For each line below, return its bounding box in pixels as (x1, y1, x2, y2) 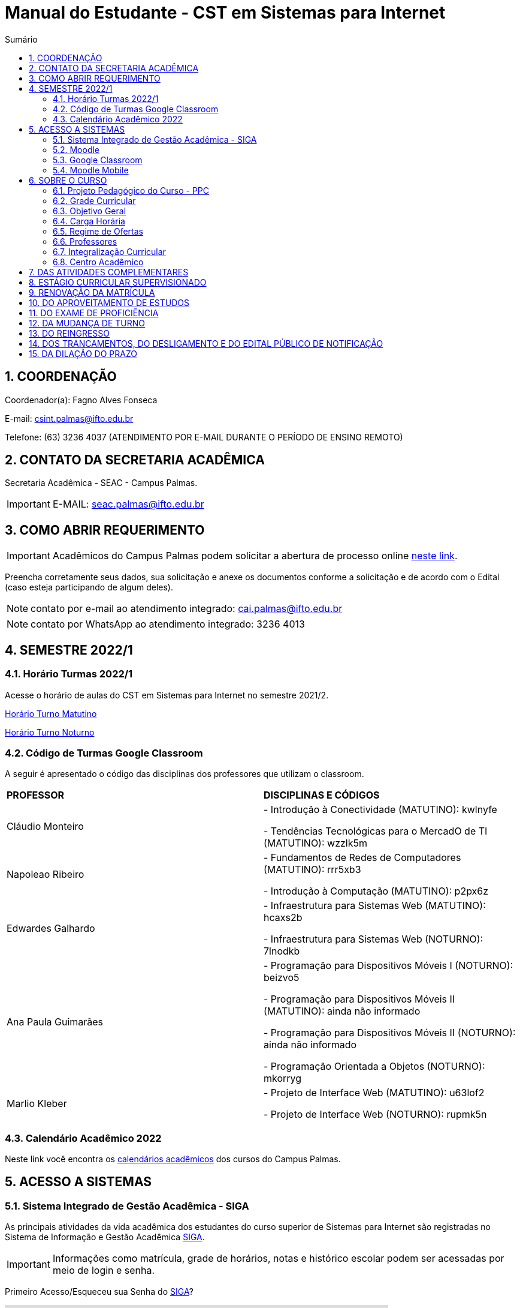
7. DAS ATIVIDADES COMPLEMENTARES (29, 266, 189, 277)
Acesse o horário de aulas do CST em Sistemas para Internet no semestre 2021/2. (5, 689, 329, 700)
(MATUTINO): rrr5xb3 (264, 863, 361, 876)
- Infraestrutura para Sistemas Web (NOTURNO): (264, 933, 483, 946)
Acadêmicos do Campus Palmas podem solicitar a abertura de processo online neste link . (52, 550, 458, 562)
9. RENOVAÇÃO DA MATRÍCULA (29, 287, 155, 298)
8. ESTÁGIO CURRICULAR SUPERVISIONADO (29, 277, 207, 287)
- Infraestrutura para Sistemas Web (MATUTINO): (264, 899, 486, 912)
